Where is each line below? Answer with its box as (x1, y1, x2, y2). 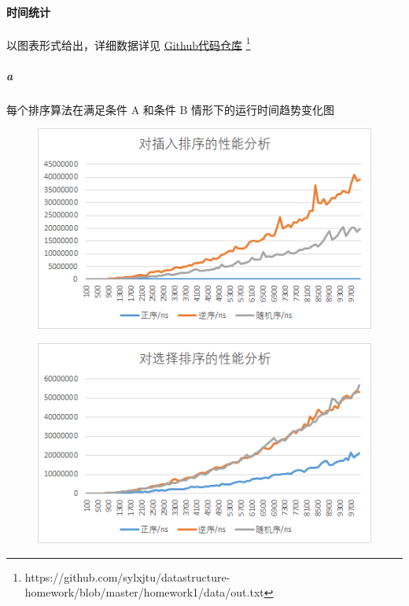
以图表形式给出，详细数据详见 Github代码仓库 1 (6, 34, 251, 53)
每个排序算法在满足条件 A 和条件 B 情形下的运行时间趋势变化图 (6, 101, 335, 117)
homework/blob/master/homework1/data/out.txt (24, 584, 264, 600)
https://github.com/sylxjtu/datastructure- (24, 568, 230, 585)
